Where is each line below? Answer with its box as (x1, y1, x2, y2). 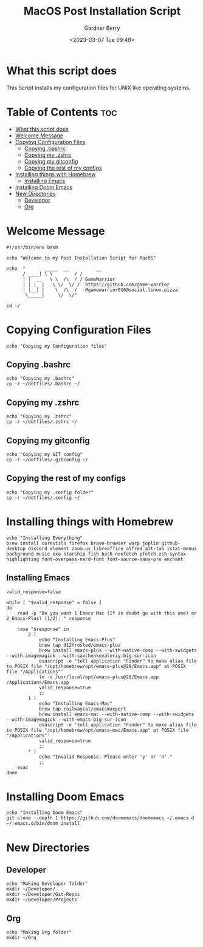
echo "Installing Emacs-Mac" (38, 700, 113, 706)
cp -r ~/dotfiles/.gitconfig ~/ (6, 456, 88, 463)
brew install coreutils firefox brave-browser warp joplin (6, 540, 159, 546)
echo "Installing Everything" (6, 535, 83, 541)
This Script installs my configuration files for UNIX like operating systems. (6, 84, 191, 91)
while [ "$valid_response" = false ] (6, 599, 102, 605)
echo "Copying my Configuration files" (6, 343, 108, 349)
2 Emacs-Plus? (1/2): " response (6, 615, 91, 621)
